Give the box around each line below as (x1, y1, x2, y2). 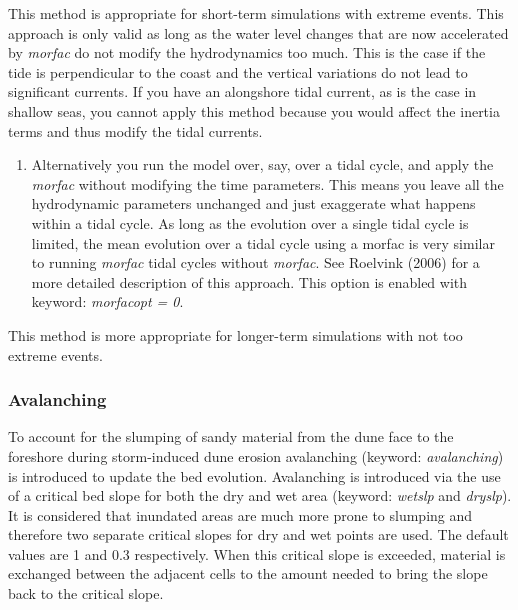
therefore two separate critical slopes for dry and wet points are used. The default (8, 524, 509, 545)
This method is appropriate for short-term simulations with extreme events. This (8, 3, 504, 23)
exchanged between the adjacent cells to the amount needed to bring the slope (8, 563, 488, 584)
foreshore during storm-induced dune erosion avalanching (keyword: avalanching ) (8, 445, 504, 466)
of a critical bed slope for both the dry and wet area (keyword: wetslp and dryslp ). (8, 485, 512, 506)
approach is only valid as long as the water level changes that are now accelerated (8, 22, 509, 43)
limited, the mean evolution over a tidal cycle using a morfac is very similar (31, 232, 495, 253)
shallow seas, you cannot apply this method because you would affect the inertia (8, 100, 500, 121)
